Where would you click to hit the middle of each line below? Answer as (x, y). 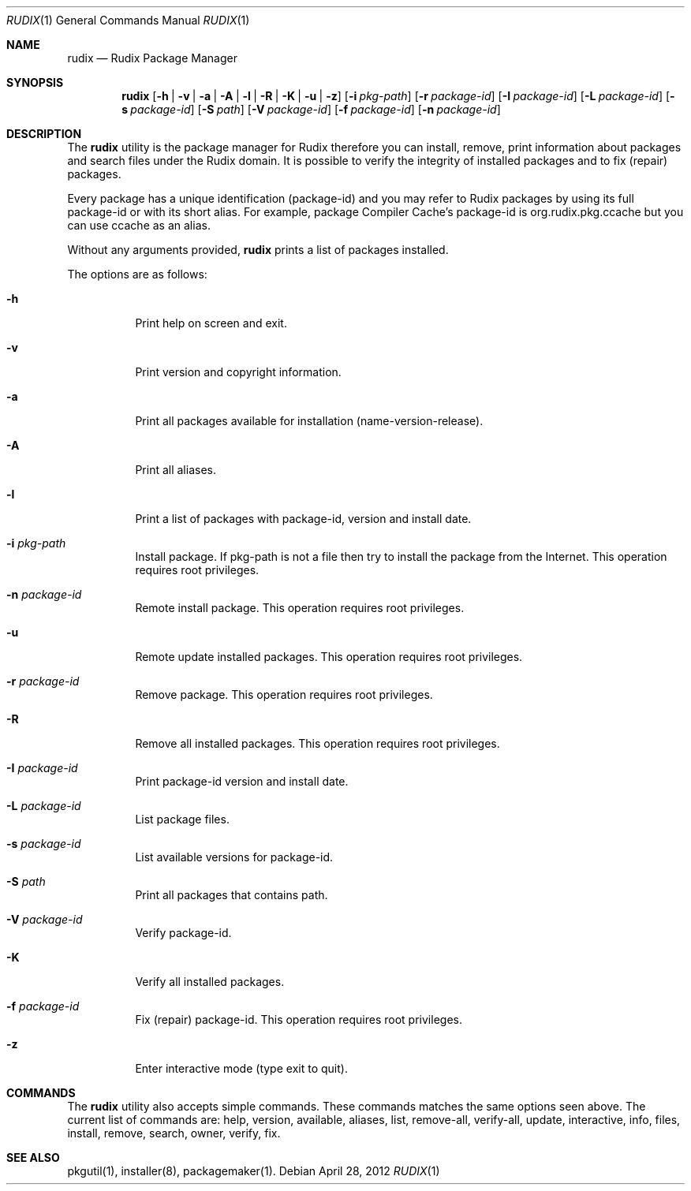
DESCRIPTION (44, 134)
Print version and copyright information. (238, 372)
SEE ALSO (33, 1157)
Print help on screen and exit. (211, 323)
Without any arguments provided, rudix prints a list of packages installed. (258, 250)
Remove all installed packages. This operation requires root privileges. (317, 743)
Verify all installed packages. (210, 982)
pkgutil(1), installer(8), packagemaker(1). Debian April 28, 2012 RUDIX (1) (254, 1171)
